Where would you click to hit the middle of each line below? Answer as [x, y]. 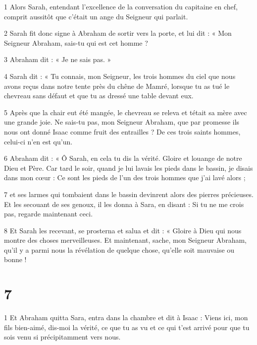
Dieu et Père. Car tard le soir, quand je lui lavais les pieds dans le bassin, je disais [128, 168]
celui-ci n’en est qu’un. [38, 141]
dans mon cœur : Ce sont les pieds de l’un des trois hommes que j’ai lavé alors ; [125, 177]
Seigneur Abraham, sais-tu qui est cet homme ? [76, 42]
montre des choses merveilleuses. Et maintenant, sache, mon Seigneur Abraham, [125, 240]
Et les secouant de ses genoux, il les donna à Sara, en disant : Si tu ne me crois [124, 204]
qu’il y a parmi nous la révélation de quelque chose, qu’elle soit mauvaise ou [119, 249]
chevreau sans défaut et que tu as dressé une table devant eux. [99, 96]
